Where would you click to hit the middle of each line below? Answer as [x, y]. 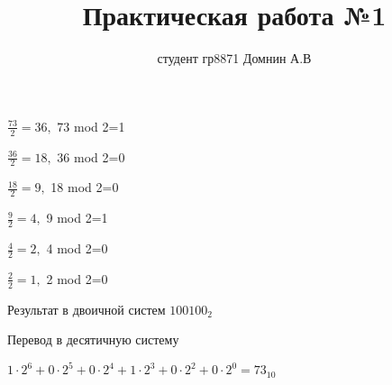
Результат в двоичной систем [87, 309]
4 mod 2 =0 [77, 248]
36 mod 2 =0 [91, 156]
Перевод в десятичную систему [93, 339]
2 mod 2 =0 [77, 278]
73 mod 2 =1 [91, 126]
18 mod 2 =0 [85, 187]
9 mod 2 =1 [77, 218]
